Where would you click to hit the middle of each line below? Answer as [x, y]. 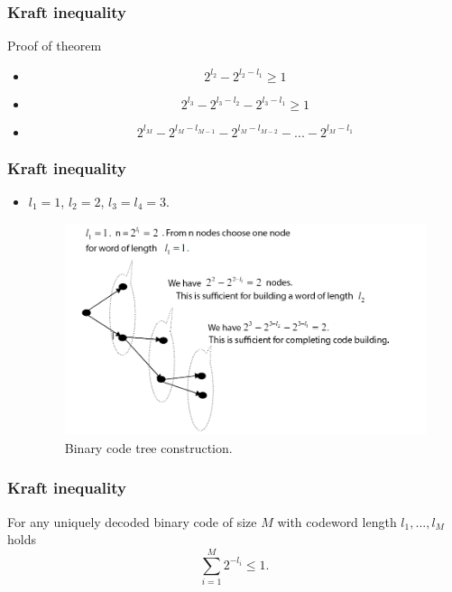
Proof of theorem [55, 46]
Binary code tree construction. [148, 447]
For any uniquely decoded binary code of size [132, 521]
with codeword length [337, 521]
